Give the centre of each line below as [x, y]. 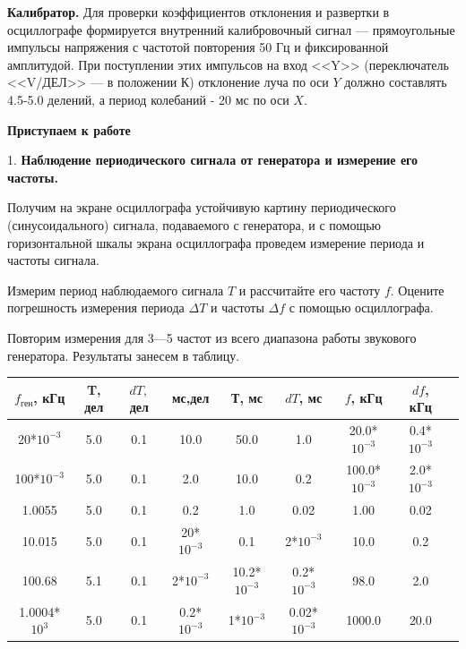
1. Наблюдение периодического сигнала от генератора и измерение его [213, 160]
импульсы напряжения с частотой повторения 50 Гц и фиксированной [198, 47]
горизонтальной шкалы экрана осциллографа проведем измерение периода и [216, 242]
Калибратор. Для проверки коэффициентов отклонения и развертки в [198, 12]
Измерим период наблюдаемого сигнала [116, 290]
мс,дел [191, 398]
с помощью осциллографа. [361, 307]
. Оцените [417, 290]
